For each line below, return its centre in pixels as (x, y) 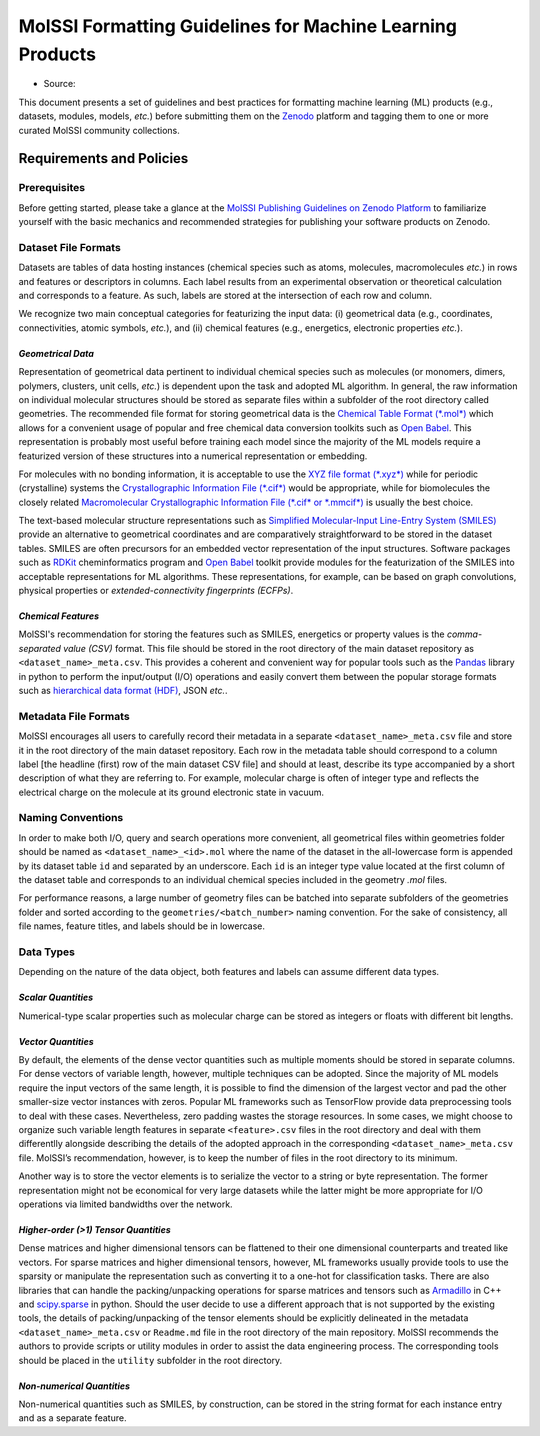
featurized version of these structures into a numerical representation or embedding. (193, 456)
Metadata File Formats (74, 716)
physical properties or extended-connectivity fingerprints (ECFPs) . (156, 591)
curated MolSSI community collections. (99, 130)
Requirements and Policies (103, 158)
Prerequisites (51, 188)
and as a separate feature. (72, 1418)
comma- (464, 634)
